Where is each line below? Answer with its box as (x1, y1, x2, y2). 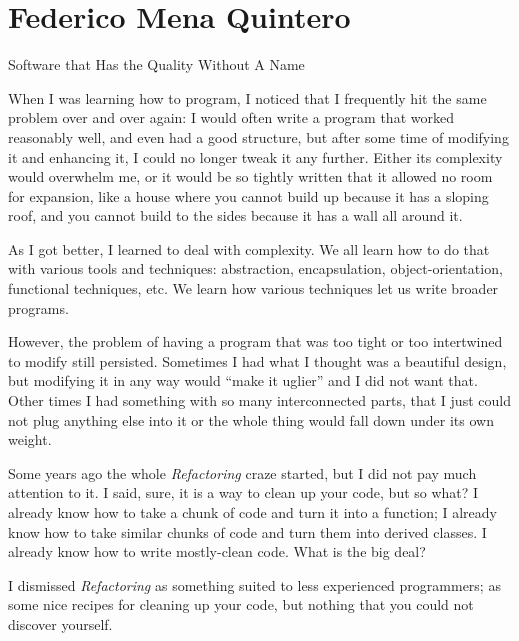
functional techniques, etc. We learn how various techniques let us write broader (8, 278, 499, 299)
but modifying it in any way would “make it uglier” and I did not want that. (8, 370, 478, 391)
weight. (8, 429, 52, 450)
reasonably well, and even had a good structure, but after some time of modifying (8, 126, 509, 147)
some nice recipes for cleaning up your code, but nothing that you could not (8, 594, 474, 615)
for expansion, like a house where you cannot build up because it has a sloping (8, 185, 489, 206)
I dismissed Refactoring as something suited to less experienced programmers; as (8, 574, 501, 595)
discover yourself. (8, 613, 113, 634)
